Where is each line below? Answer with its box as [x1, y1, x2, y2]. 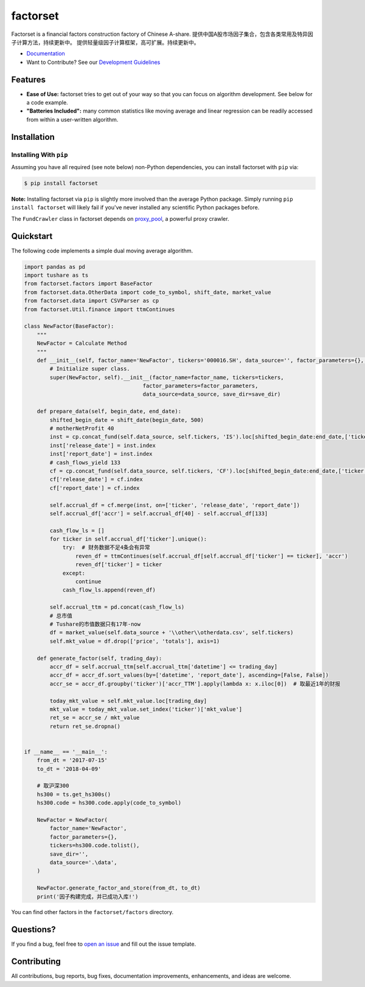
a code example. [26, 99, 68, 106]
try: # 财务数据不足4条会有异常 [62, 544, 150, 551]
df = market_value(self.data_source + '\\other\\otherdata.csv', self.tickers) [49, 629, 294, 636]
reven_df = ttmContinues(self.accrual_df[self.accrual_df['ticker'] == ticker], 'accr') [75, 552, 348, 559]
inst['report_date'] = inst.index [49, 451, 153, 457]
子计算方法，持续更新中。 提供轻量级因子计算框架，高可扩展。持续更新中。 [11, 38, 200, 46]
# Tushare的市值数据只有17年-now [49, 621, 141, 628]
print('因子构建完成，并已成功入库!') [36, 893, 139, 900]
